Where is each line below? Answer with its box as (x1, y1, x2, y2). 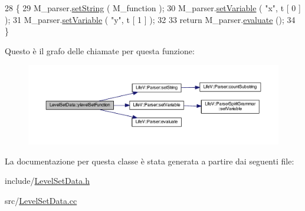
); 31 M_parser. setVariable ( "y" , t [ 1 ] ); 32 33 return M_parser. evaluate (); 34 (5, 13, 296, 25)
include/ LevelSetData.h (5, 174, 90, 187)
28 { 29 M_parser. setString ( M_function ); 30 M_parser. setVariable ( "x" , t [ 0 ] (5, 2, 301, 14)
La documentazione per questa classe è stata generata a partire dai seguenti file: (5, 154, 294, 167)
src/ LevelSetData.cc (5, 194, 77, 206)
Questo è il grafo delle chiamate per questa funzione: (5, 44, 195, 57)
